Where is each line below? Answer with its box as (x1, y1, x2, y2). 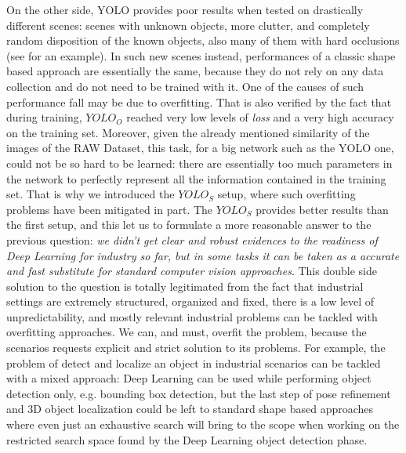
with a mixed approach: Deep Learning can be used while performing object (6, 370, 372, 386)
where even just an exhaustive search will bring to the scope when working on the (6, 416, 400, 433)
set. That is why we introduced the (6, 186, 175, 202)
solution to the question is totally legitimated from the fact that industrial (6, 277, 364, 294)
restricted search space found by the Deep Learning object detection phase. (6, 431, 368, 448)
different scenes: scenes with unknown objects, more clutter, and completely (6, 16, 370, 33)
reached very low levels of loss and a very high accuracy (126, 109, 394, 125)
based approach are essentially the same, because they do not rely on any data (6, 63, 384, 79)
